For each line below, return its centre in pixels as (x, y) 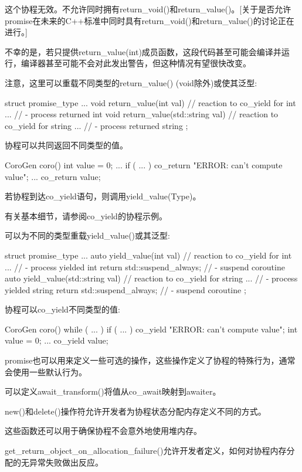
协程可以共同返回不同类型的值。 (66, 145)
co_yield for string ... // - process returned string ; (96, 125)
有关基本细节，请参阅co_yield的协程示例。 (86, 215)
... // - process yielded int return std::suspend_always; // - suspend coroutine (145, 266)
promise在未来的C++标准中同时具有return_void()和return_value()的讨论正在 (150, 20)
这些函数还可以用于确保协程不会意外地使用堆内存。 (103, 431)
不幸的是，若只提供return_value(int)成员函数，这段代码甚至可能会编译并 (143, 51)
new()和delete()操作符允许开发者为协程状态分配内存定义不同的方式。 (135, 411)
